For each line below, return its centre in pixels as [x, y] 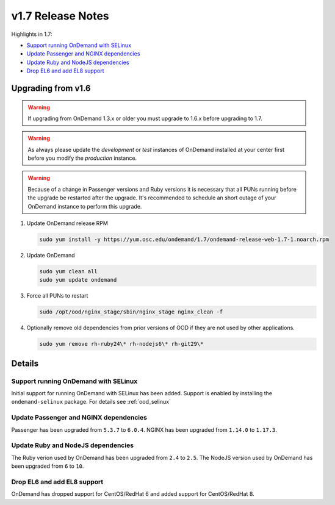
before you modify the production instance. [82, 158]
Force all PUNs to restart [57, 296]
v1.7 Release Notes [60, 16]
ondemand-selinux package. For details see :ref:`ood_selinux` [91, 402]
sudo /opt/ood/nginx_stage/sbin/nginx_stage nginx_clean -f [131, 312]
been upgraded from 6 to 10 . [48, 466]
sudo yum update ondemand [78, 280]
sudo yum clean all [68, 271]
